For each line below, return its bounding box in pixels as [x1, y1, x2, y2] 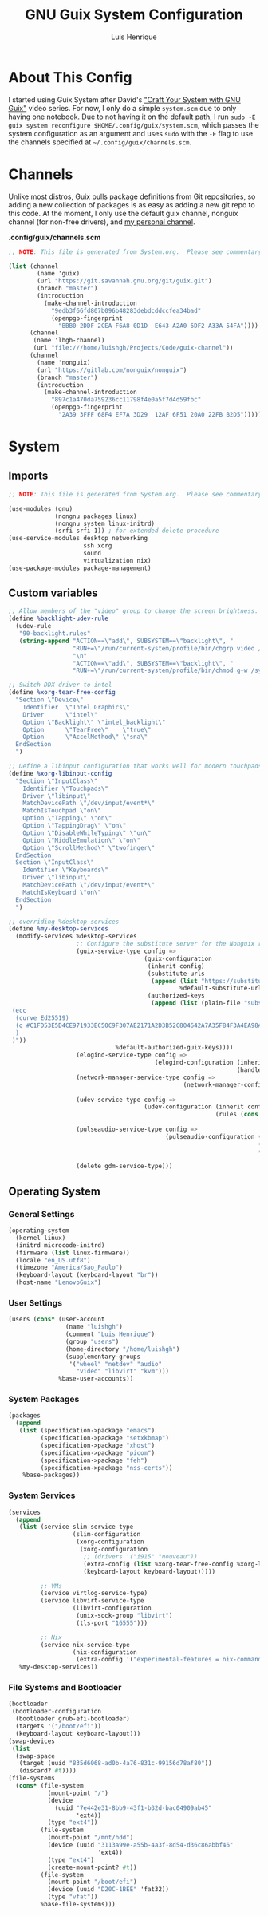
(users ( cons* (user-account [8, 1315, 105, 1324]
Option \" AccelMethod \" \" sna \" [22, 733, 148, 741]
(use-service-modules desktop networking [8, 535, 148, 543]
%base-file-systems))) [40, 1901, 116, 1909]
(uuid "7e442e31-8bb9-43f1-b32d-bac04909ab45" [54, 1803, 213, 1812]
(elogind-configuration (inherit [154, 1059, 266, 1067]
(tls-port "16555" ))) [76, 1618, 148, 1627]
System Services [8, 1490, 76, 1501]
